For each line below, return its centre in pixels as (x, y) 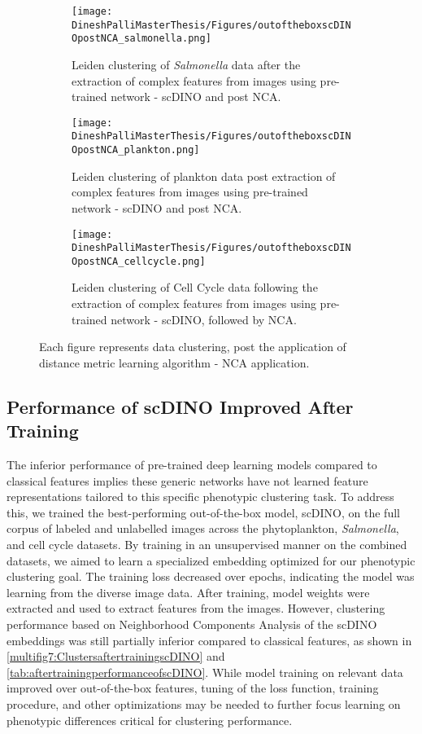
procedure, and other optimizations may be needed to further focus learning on (204, 703)
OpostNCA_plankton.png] (136, 150)
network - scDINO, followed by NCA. (204, 319)
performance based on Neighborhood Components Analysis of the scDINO (192, 624)
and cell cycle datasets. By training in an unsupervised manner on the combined (207, 544)
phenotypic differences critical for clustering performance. (150, 720)
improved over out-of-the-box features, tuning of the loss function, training (193, 688)
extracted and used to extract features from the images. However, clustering (196, 608)
